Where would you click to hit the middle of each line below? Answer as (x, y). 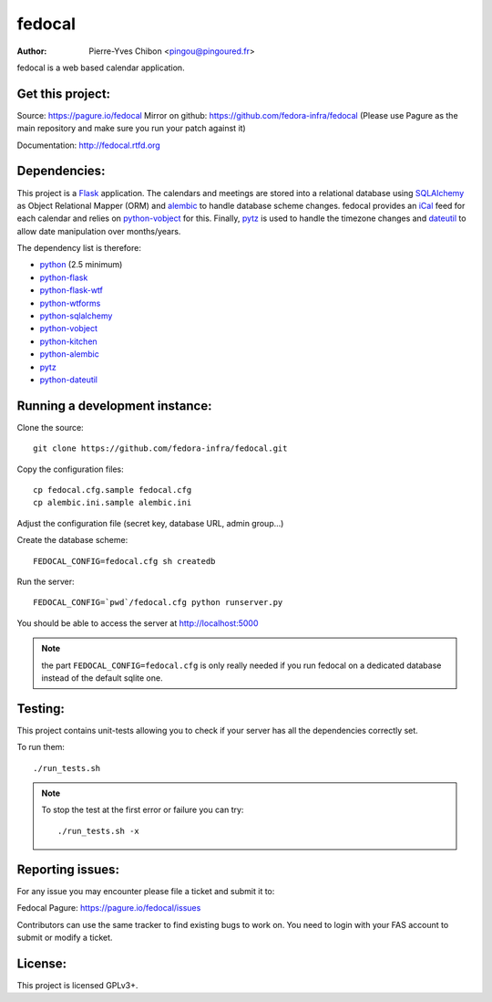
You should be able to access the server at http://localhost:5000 (138, 623)
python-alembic (69, 354)
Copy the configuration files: (71, 469)
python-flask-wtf (72, 290)
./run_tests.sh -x (99, 831)
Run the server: (46, 582)
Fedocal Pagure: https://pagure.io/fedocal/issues (109, 908)
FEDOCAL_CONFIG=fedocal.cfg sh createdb (124, 561)
